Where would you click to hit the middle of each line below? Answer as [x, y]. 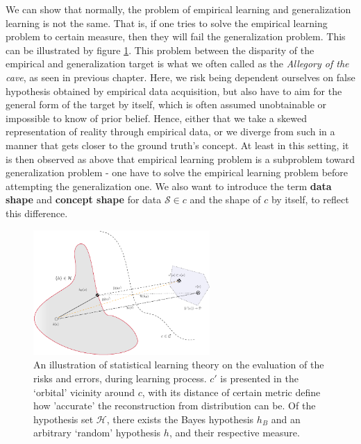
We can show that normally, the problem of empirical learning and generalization [178, 9]
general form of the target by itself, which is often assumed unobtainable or [166, 104]
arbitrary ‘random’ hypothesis [97, 433]
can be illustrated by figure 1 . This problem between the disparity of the [160, 50]
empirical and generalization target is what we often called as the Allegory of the [177, 63]
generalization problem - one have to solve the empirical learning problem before [177, 172]
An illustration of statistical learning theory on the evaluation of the [179, 365]
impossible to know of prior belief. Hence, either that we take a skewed [156, 118]
